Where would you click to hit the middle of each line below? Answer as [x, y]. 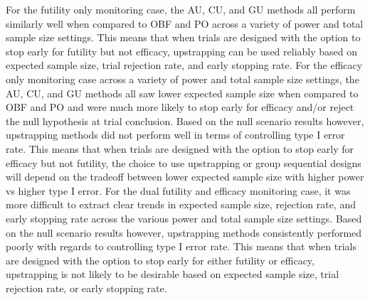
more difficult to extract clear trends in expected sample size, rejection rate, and [181, 204]
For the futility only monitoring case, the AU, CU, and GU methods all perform [181, 9]
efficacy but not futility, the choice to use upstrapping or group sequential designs [184, 162]
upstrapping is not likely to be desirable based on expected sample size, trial [173, 274]
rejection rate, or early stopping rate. [86, 288]
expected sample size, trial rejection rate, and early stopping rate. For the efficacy [184, 65]
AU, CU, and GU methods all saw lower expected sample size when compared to [182, 93]
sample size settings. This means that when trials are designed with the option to [183, 37]
